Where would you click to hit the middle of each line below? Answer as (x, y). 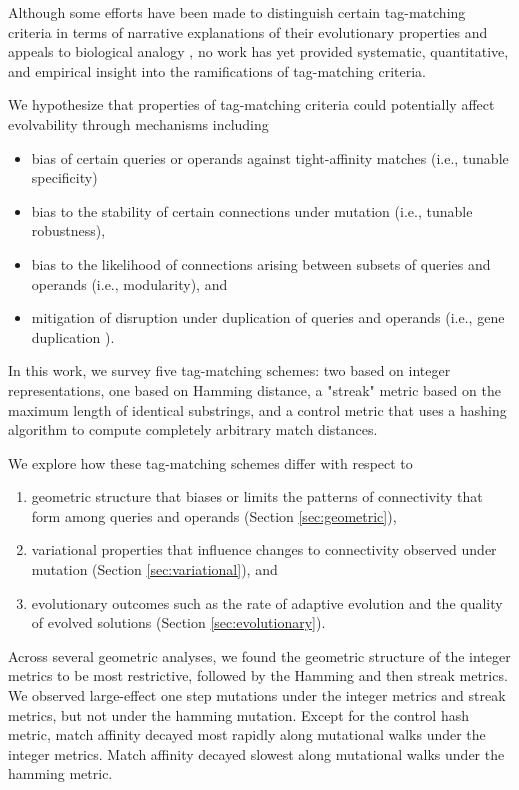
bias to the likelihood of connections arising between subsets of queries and (261, 263)
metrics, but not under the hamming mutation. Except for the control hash (238, 714)
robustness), (68, 230)
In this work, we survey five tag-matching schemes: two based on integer (229, 370)
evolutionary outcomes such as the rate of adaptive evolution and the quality (267, 602)
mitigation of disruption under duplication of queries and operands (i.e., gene (268, 317)
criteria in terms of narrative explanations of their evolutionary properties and (248, 31)
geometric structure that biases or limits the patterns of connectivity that (257, 496)
